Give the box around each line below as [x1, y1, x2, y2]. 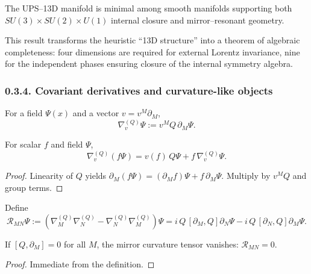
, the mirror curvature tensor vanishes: [96, 237, 239, 250]
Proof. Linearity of [5, 169, 73, 182]
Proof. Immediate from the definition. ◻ [5, 258, 155, 270]
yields [85, 169, 107, 182]
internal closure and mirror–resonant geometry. [111, 13, 284, 26]
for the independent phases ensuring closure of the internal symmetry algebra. [5, 57, 293, 70]
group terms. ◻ [5, 181, 63, 193]
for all [64, 237, 86, 250]
